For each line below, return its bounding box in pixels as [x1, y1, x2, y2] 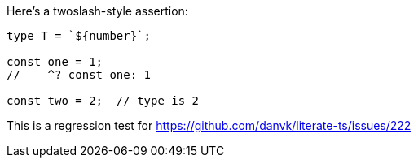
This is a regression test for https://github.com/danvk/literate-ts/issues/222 [7, 119, 411, 132]
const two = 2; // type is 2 [7, 94, 200, 107]
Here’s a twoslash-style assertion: [7, 4, 188, 18]
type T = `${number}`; [7, 29, 152, 42]
